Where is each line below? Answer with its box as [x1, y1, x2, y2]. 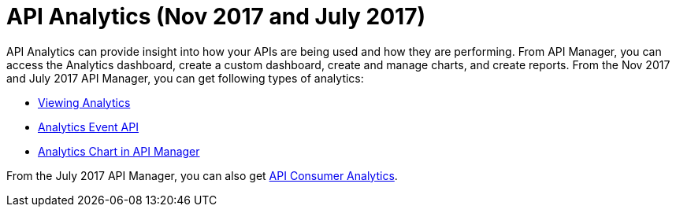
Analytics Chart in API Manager [38, 144, 200, 158]
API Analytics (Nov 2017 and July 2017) [6, 3, 426, 30]
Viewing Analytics [38, 95, 131, 109]
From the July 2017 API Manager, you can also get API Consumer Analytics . [6, 168, 398, 182]
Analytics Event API [38, 119, 139, 134]
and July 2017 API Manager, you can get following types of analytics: [6, 71, 364, 85]
